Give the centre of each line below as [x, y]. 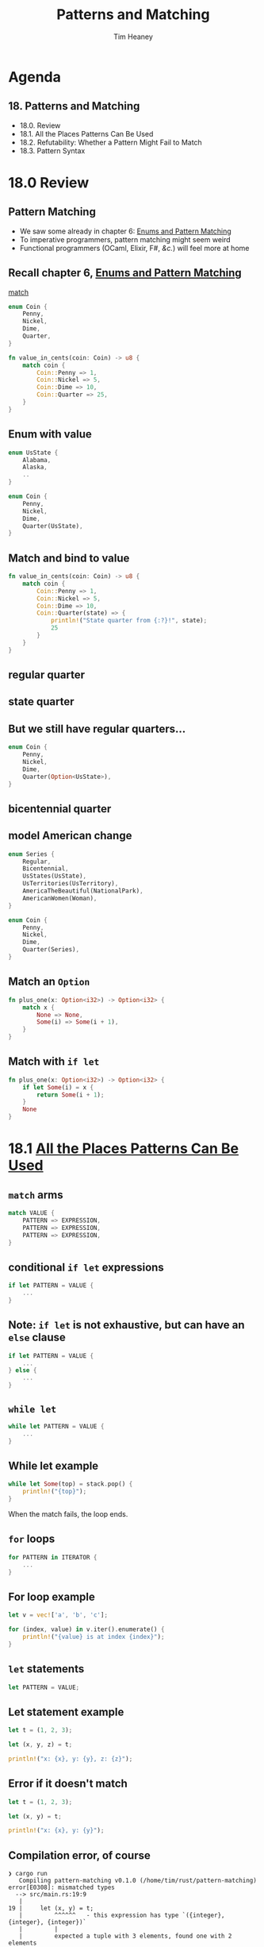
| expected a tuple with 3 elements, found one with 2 [125, 1936]
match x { [39, 1007]
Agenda [34, 77]
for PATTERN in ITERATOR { [53, 1557]
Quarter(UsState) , [53, 526]
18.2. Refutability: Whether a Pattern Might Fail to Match [111, 142]
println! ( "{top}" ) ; [55, 1492]
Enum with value [50, 434]
